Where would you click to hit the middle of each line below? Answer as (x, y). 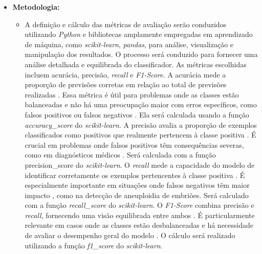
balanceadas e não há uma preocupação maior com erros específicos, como (141, 104)
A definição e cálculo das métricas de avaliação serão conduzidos (126, 24)
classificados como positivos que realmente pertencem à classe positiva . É (140, 135)
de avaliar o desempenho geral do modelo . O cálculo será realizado (130, 235)
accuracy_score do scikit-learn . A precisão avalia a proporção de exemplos (141, 124)
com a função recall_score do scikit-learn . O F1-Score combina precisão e (139, 205)
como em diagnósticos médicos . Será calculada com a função (120, 155)
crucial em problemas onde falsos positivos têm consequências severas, (134, 144)
